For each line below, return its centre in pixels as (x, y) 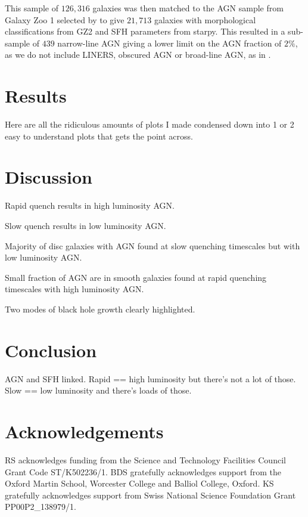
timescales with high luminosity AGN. (74, 289)
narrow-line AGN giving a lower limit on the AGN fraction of (169, 43)
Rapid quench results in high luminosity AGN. (90, 205)
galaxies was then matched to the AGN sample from (188, 8)
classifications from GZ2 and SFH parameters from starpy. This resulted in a (145, 31)
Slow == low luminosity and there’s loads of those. (98, 390)
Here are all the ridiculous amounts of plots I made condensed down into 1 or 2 (150, 124)
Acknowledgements (84, 431)
